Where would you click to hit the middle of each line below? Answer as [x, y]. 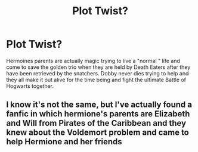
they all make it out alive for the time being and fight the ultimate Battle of [96, 80]
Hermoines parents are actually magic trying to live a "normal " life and [93, 61]
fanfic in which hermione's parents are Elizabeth [98, 114]
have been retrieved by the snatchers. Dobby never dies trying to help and [98, 73]
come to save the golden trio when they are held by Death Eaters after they [98, 67]
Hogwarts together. [30, 86]
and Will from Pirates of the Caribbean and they [96, 123]
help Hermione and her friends [64, 142]
